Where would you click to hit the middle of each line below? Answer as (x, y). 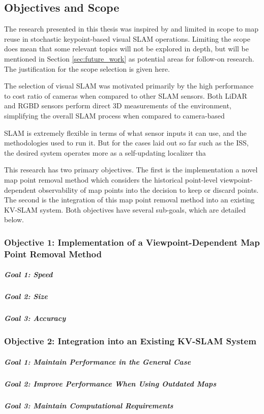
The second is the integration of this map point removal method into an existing (129, 200)
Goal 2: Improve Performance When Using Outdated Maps (110, 383)
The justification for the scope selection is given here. (87, 68)
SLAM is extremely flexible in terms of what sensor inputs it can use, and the (125, 132)
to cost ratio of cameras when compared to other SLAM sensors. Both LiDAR (126, 95)
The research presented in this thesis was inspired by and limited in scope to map (131, 29)
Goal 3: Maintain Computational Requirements (89, 405)
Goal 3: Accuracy (35, 318)
